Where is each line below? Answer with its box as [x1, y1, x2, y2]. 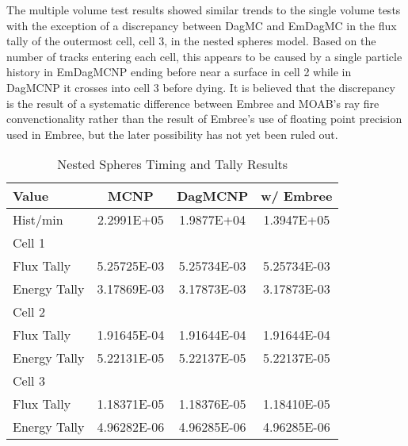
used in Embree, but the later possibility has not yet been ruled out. [6, 125, 338, 142]
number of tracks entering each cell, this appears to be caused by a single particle [6, 48, 402, 64]
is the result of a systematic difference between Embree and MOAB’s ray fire [6, 94, 379, 111]
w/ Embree [261, 186, 333, 206]
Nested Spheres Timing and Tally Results [57, 155, 288, 174]
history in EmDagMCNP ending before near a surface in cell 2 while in [6, 63, 352, 80]
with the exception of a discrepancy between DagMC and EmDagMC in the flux [6, 17, 397, 33]
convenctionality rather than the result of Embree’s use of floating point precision [6, 110, 402, 127]
